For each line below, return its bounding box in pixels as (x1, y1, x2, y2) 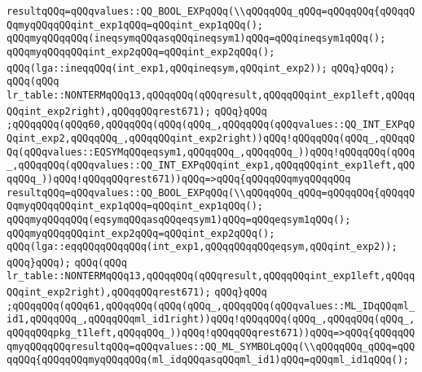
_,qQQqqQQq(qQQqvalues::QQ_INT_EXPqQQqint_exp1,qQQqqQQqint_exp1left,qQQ (7, 160, 415, 172)
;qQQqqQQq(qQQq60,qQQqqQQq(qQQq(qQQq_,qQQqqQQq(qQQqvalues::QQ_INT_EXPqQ (7, 119, 415, 131)
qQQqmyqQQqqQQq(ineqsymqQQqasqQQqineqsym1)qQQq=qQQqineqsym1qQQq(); (7, 33, 386, 45)
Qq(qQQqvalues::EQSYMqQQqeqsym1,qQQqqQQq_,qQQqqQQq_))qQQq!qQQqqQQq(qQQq (7, 146, 415, 158)
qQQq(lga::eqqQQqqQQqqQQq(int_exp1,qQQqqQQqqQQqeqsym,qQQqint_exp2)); (7, 241, 398, 253)
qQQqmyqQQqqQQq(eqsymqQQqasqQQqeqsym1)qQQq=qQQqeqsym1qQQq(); (7, 213, 351, 225)
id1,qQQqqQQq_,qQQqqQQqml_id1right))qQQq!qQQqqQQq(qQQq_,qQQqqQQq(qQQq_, (7, 313, 415, 326)
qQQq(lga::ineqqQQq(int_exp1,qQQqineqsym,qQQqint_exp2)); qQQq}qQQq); (7, 62, 396, 74)
